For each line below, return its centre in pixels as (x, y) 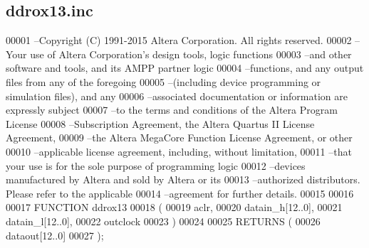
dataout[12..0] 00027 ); (55, 235)
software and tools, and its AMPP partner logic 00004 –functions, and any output (185, 68)
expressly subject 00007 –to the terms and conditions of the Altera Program (172, 110)
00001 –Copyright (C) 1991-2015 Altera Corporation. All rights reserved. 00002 (179, 40)
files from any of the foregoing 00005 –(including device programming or (163, 81)
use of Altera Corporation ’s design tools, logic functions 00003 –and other (191, 54)
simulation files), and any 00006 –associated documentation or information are (177, 96)
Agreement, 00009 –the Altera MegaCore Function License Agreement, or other (179, 138)
